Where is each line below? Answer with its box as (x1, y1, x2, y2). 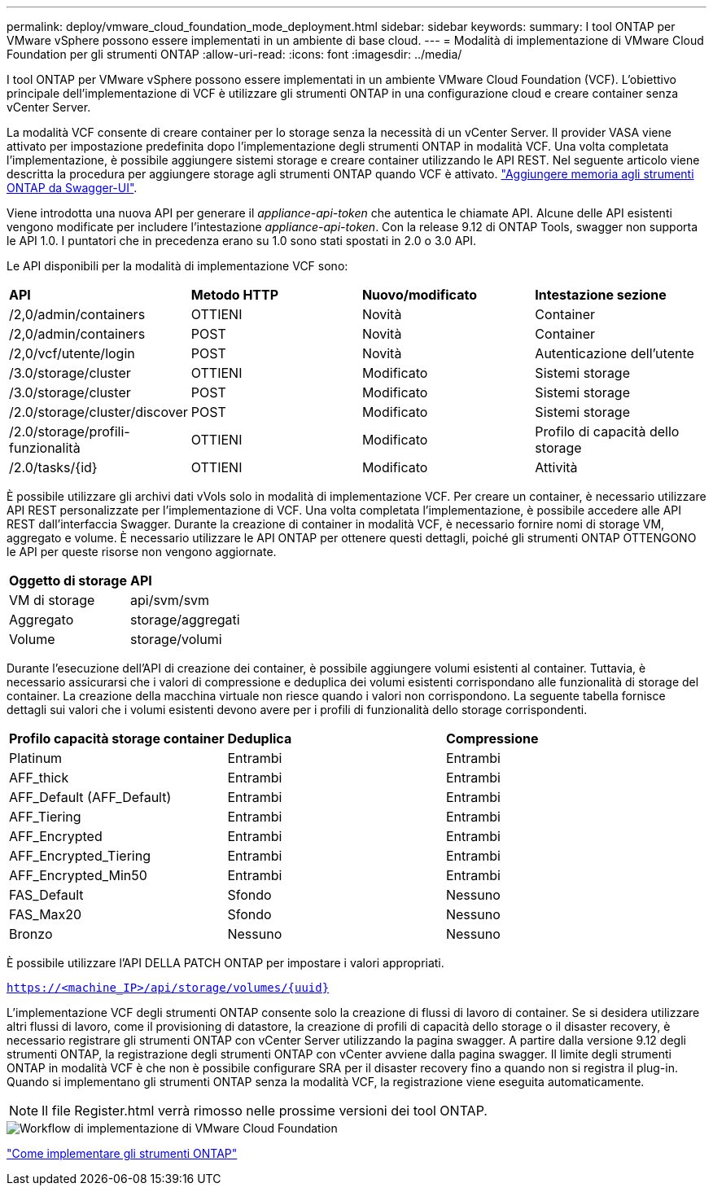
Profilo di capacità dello (535, 423, 680, 440)
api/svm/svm (129, 592, 210, 608)
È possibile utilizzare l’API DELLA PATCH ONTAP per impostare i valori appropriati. (7, 956, 444, 970)
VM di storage (9, 592, 95, 608)
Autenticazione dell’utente (535, 345, 694, 362)
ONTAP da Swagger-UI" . (7, 181, 138, 195)
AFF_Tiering (9, 809, 81, 825)
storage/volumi (129, 631, 222, 647)
